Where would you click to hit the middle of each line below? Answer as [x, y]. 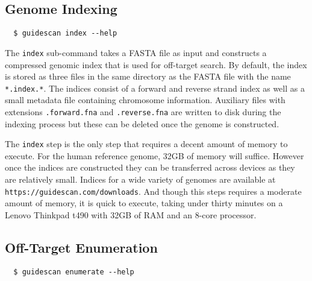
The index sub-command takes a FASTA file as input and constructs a [136, 52]
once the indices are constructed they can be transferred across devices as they [150, 167]
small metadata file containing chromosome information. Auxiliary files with [145, 100]
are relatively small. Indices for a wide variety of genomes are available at [140, 179]
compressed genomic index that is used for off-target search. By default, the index [156, 64]
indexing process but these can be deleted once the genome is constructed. [142, 123]
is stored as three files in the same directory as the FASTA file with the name [148, 76]
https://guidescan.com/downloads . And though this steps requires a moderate [153, 191]
